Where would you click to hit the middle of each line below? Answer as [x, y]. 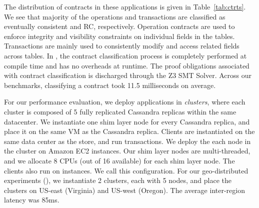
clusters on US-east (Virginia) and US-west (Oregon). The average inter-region [124, 190]
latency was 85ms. [32, 200]
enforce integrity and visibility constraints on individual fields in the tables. [119, 36]
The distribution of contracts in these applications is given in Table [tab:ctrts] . [125, 6]
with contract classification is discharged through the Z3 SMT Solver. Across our [128, 75]
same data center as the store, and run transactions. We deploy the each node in [127, 141]
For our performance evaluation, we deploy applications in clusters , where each [125, 102]
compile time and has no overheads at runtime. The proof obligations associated [127, 65]
